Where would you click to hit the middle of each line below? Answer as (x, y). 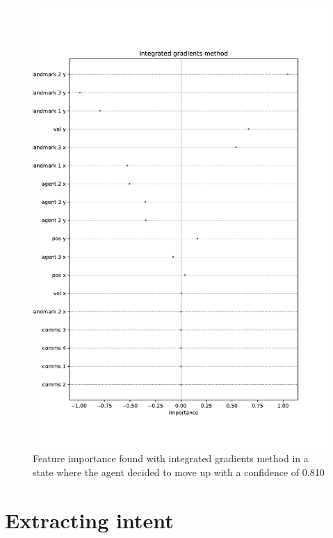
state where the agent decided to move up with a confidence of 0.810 (179, 472)
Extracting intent (89, 520)
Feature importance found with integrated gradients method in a (171, 458)
